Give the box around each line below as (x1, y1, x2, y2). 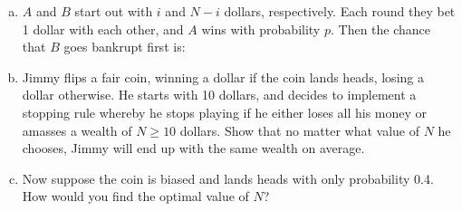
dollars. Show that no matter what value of (179, 120, 420, 139)
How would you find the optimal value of (22, 187, 249, 206)
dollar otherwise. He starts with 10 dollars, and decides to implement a (22, 85, 417, 104)
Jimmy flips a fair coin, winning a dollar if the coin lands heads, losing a (22, 67, 424, 86)
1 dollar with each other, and (22, 19, 184, 38)
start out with (74, 2, 153, 20)
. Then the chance (330, 19, 431, 38)
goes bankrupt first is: (63, 37, 186, 56)
